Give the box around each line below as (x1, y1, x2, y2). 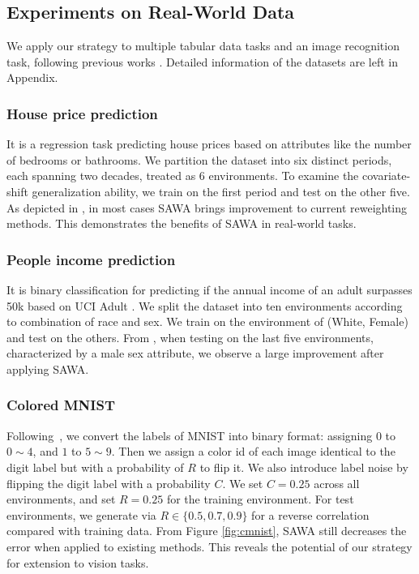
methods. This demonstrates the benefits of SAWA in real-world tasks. (6, 215, 357, 232)
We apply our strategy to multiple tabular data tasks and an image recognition (6, 37, 400, 54)
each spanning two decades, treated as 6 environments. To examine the (6, 167, 359, 184)
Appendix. (6, 69, 58, 86)
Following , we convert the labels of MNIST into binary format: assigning (6, 426, 373, 443)
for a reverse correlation (251, 506, 370, 523)
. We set (222, 474, 263, 491)
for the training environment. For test (166, 490, 354, 508)
